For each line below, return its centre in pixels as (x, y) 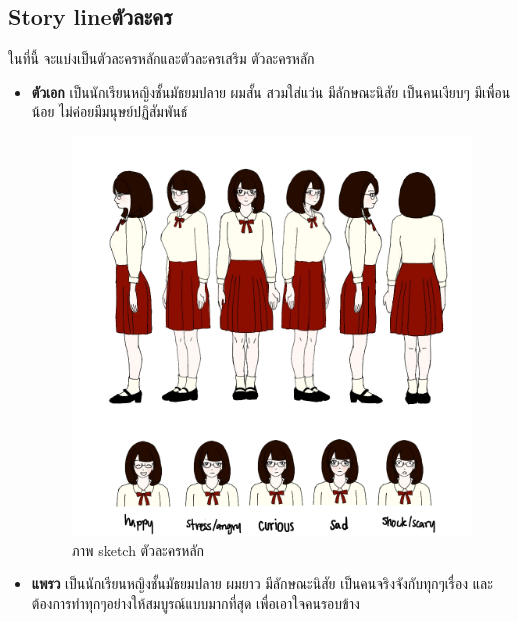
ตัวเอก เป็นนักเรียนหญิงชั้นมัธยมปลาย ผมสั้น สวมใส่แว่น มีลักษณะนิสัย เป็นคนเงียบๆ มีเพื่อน (271, 91)
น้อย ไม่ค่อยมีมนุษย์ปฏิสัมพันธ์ (109, 111)
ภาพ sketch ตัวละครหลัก (138, 549)
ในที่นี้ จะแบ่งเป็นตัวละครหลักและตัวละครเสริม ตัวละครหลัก (161, 58)
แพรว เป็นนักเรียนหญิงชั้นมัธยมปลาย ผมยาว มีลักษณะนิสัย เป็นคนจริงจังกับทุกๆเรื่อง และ (262, 583)
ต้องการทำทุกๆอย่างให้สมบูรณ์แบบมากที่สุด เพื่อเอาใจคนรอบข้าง (195, 602)
